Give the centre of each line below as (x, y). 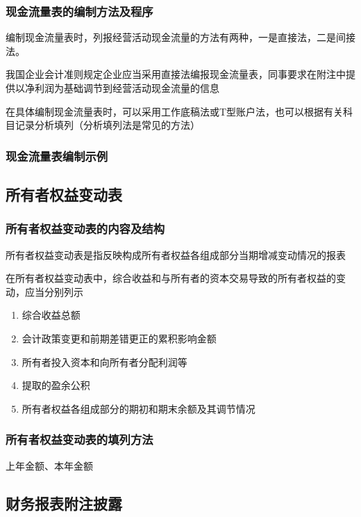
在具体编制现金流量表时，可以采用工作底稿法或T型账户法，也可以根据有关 (175, 111)
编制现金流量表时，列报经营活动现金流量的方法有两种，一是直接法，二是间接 (180, 37)
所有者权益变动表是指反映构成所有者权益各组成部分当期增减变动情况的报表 (176, 254)
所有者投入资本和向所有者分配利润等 (104, 361)
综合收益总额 (51, 315)
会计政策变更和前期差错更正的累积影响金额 (119, 338)
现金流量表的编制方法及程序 (79, 11)
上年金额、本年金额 (49, 465)
